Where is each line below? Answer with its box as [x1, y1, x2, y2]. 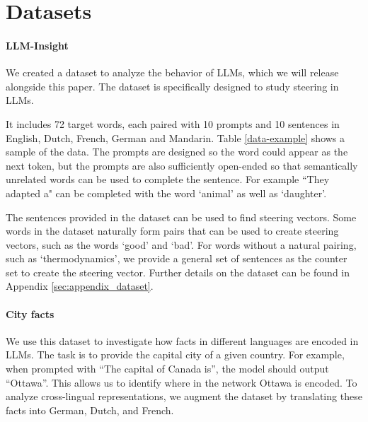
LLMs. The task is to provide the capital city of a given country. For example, [6, 347, 345, 362]
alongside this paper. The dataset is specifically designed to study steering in [6, 78, 339, 93]
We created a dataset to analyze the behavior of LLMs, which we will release [6, 65, 339, 80]
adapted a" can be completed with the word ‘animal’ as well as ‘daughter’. [6, 185, 327, 200]
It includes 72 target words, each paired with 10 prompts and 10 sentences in [6, 116, 340, 131]
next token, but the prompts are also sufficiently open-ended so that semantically [6, 158, 358, 172]
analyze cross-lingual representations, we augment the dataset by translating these [6, 389, 362, 404]
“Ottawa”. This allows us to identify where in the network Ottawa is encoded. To [6, 375, 357, 389]
